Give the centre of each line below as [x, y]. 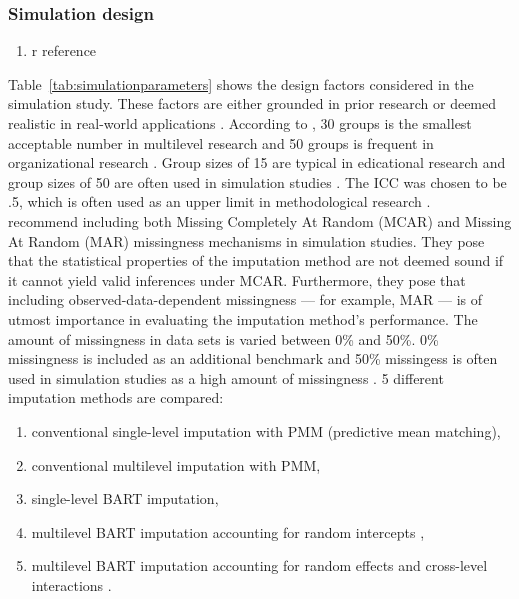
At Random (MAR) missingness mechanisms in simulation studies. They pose [246, 240]
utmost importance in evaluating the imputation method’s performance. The [243, 318]
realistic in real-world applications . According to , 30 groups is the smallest [240, 123]
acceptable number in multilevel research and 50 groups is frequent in [221, 142]
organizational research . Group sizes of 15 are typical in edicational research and [257, 162]
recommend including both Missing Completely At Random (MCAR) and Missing [260, 220]
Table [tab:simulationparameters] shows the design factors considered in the [241, 83]
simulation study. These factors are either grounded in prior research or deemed [252, 103]
